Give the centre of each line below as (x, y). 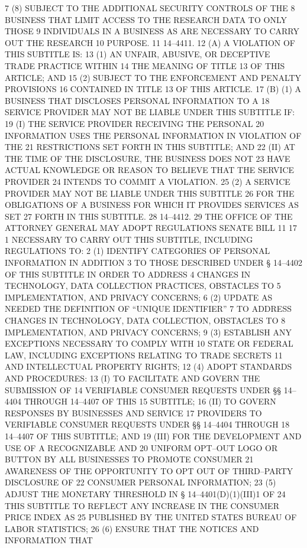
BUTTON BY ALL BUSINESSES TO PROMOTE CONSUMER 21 (129, 459)
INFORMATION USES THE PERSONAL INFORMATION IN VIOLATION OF (153, 135)
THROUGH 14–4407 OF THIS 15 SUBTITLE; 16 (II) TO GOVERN (150, 401)
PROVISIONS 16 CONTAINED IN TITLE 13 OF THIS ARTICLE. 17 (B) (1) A (153, 89)
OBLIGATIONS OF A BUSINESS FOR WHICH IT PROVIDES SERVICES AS (152, 205)
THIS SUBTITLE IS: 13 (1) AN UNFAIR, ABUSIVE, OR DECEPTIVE (138, 54)
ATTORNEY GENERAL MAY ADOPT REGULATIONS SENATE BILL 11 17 (151, 228)
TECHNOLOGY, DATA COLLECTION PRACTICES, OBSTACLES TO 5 (143, 286)
